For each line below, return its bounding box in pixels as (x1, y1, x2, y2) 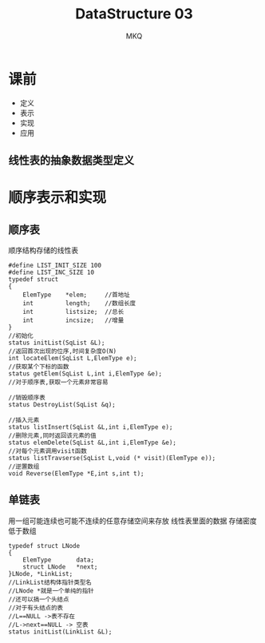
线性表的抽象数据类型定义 (8, 153, 134, 168)
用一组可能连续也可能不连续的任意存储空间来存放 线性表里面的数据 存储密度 (8, 516, 257, 526)
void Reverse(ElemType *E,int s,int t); (8, 470, 145, 478)
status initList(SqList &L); (8, 339, 105, 347)
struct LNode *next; (22, 562, 98, 571)
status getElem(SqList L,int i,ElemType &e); (8, 370, 162, 378)
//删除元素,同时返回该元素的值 (8, 432, 97, 440)
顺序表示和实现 (8, 189, 107, 207)
